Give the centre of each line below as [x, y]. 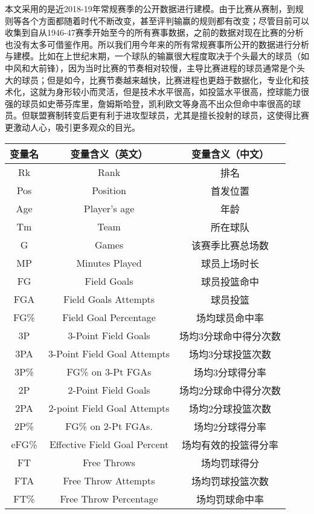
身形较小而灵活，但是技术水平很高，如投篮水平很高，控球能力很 [182, 92]
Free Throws [109, 463]
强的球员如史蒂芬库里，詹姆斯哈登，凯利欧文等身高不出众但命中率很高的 [149, 103]
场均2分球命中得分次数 [230, 390]
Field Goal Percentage [109, 317]
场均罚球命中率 [230, 499]
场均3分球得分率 [230, 372]
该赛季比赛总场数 [230, 245]
